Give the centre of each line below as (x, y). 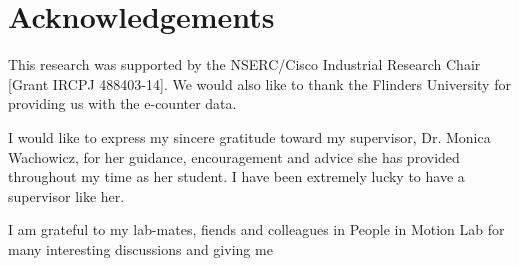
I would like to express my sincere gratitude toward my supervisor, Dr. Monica (249, 136)
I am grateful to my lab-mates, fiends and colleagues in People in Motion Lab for (256, 229)
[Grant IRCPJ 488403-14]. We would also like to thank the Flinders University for (259, 83)
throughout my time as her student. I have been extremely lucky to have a (236, 176)
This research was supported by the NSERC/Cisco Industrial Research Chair (244, 64)
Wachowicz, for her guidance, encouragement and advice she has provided (234, 156)
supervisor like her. (66, 195)
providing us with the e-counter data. (122, 103)
